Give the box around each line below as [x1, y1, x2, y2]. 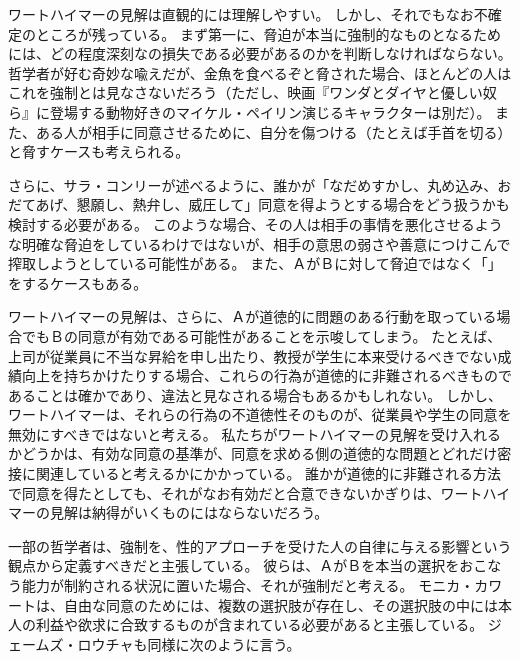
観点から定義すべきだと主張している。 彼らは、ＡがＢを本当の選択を [8, 555, 460, 576]
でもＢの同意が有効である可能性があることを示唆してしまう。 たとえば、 [21, 325, 502, 346]
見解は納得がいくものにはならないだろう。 [49, 502, 329, 523]
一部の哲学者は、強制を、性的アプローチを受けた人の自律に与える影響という [8, 535, 512, 556]
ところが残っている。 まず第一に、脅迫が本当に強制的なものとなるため [35, 23, 502, 44]
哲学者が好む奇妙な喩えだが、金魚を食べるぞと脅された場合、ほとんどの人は [8, 62, 512, 83]
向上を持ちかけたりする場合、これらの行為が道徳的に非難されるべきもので [21, 365, 512, 386]
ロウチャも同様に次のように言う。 [77, 633, 301, 654]
